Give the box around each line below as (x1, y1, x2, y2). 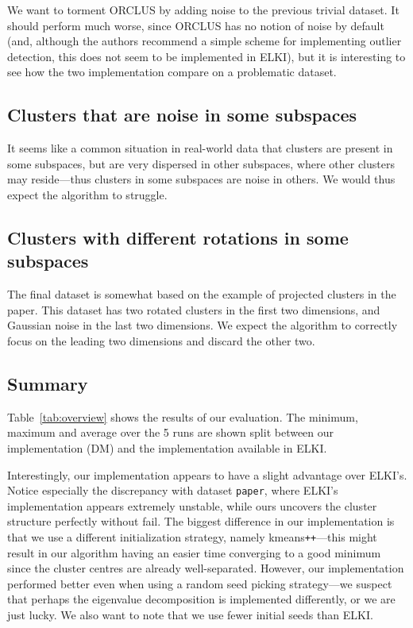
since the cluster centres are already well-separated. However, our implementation (7, 560, 404, 576)
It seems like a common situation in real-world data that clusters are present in (7, 140, 393, 156)
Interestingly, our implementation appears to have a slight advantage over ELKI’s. (7, 466, 407, 483)
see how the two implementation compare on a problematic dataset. (7, 64, 337, 80)
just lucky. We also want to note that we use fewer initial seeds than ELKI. (7, 606, 373, 622)
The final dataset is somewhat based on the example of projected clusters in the (7, 286, 396, 302)
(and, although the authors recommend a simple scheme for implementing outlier (7, 33, 402, 49)
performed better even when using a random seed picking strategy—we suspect (7, 575, 392, 591)
